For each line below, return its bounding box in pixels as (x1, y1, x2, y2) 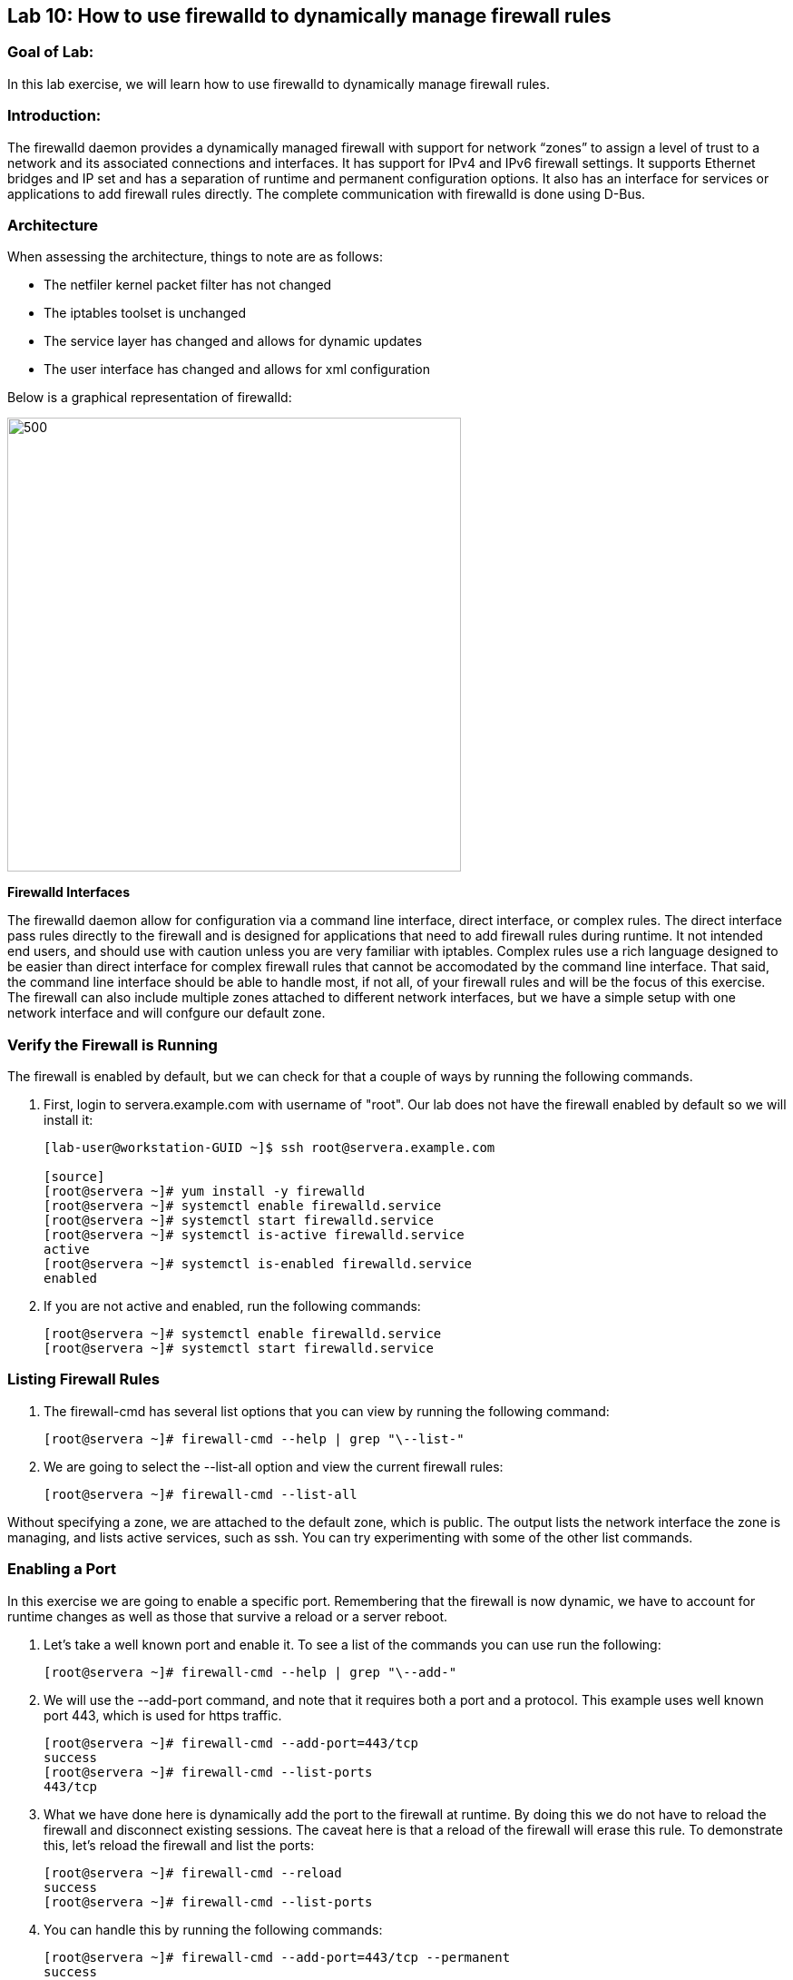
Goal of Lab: (7, 43, 94, 62)
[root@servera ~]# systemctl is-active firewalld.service (44, 1227, 465, 1243)
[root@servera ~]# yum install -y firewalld (44, 1184, 366, 1199)
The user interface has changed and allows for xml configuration (44, 361, 430, 378)
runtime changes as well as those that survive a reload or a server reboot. (7, 1608, 448, 1624)
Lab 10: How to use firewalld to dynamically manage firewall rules (7, 5, 612, 27)
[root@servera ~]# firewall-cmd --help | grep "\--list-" (44, 1431, 465, 1446)
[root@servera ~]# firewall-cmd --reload (44, 1865, 342, 1880)
